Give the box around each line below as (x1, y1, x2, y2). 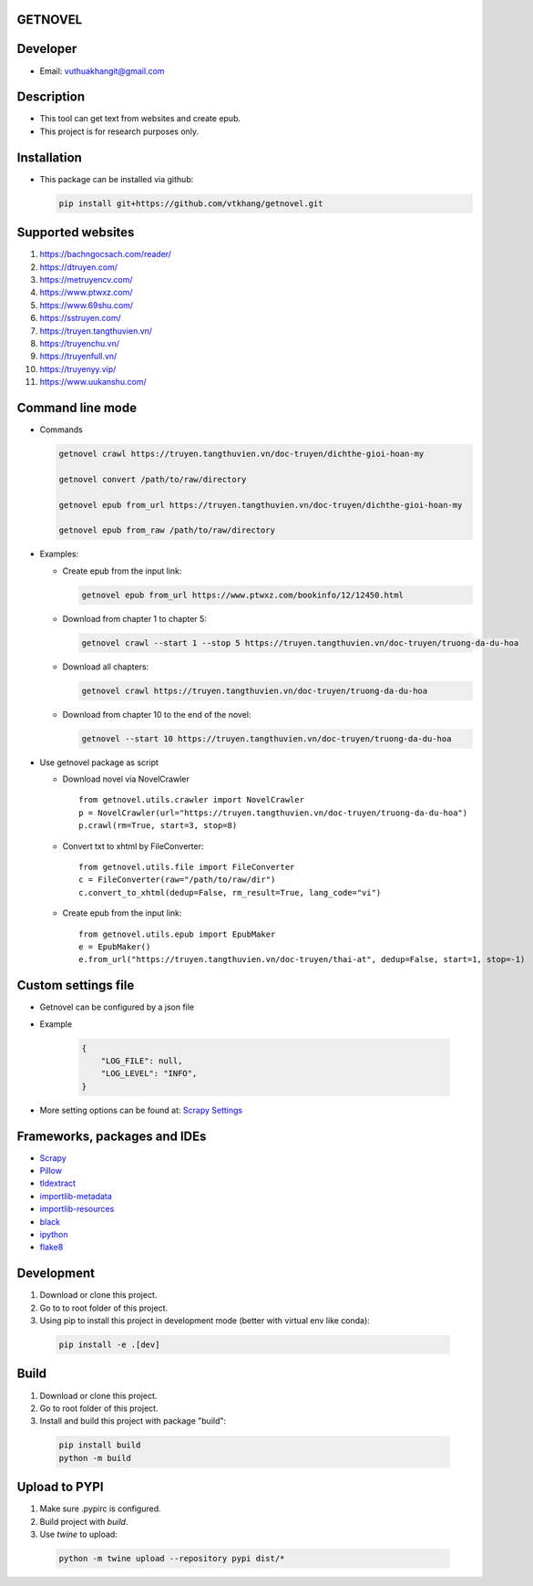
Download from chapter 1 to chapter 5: (62, 613, 207, 624)
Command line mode (16, 399, 137, 415)
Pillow (39, 1166, 63, 1177)
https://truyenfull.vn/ (39, 351, 118, 362)
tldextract (39, 1177, 77, 1189)
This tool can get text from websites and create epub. (39, 113, 241, 124)
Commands (39, 424, 84, 435)
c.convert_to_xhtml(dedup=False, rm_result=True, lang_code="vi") (78, 887, 382, 897)
